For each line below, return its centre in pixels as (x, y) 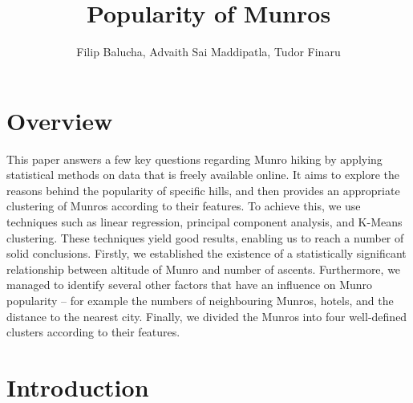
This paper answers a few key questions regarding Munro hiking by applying (194, 159)
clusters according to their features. (93, 332)
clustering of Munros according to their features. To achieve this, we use (184, 206)
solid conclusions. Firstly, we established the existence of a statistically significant (206, 253)
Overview (60, 120)
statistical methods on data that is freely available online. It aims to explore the (203, 175)
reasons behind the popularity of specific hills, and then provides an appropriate (203, 190)
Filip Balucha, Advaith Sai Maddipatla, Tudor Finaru (209, 52)
